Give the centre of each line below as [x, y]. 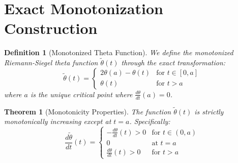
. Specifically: [150, 121]
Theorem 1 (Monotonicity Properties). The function [88, 111]
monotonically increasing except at [58, 121]
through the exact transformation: [173, 63]
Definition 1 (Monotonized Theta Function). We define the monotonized [119, 52]
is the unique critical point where [81, 94]
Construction [51, 28]
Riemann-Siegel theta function [51, 63]
